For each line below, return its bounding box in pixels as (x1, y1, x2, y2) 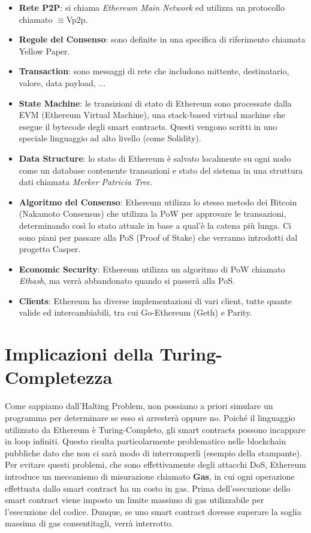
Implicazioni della (5, 341, 153, 366)
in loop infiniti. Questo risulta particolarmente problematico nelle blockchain (5, 435, 286, 447)
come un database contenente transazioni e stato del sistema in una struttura (19, 163, 303, 176)
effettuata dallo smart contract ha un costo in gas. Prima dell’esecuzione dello (5, 481, 291, 494)
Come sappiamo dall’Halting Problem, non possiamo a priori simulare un (5, 399, 273, 412)
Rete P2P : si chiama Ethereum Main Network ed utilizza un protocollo (19, 1, 285, 13)
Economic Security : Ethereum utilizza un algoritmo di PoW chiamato (19, 262, 285, 275)
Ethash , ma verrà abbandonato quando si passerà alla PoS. (19, 274, 235, 287)
